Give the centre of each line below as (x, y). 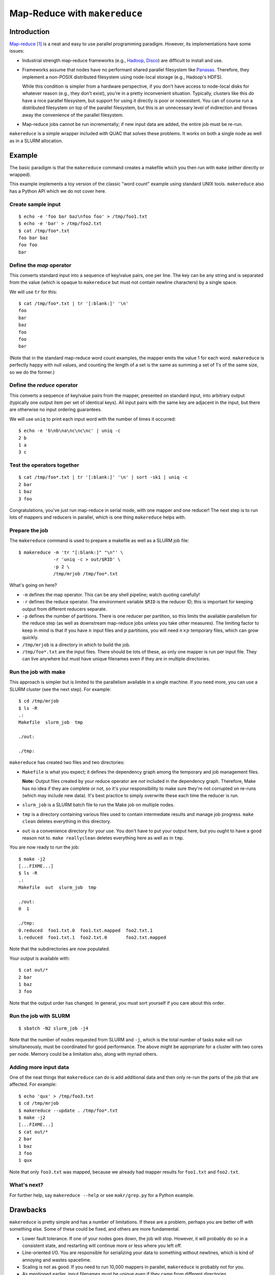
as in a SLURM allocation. (36, 141)
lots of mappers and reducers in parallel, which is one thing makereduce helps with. (98, 517)
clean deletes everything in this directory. (67, 822)
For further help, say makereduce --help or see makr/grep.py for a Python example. (102, 1195)
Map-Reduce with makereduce (76, 13)
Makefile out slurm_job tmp (58, 888)
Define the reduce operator (44, 385)
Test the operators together (44, 465)
